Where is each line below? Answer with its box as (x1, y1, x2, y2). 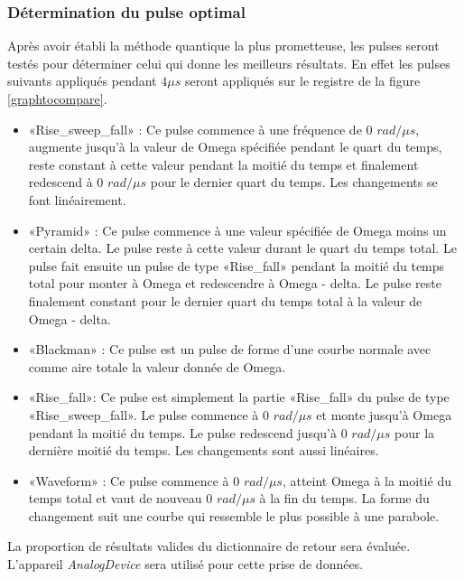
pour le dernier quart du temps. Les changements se (150, 173, 438, 191)
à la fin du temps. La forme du (259, 489, 430, 508)
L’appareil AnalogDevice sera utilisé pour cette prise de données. (7, 555, 364, 574)
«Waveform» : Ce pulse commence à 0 (28, 471, 240, 490)
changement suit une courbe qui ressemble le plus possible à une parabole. (28, 506, 440, 525)
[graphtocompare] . (7, 89, 107, 107)
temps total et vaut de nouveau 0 (28, 489, 213, 508)
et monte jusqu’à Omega (316, 405, 452, 424)
